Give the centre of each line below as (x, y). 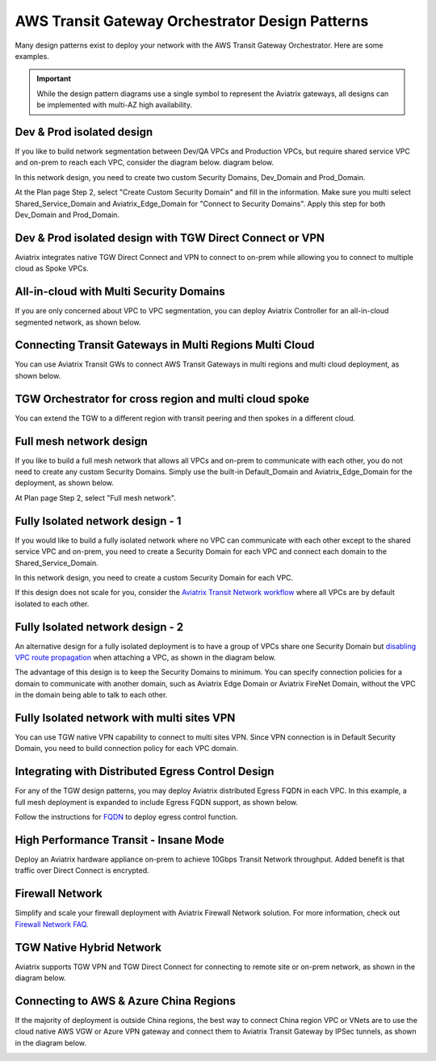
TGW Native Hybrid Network (88, 948)
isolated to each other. (52, 604)
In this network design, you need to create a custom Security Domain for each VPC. (154, 577)
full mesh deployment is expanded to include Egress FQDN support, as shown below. (157, 802)
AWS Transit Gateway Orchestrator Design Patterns (192, 21)
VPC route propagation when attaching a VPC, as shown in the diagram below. (145, 657)
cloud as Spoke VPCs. (52, 268)
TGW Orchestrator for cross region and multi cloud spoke (162, 398)
